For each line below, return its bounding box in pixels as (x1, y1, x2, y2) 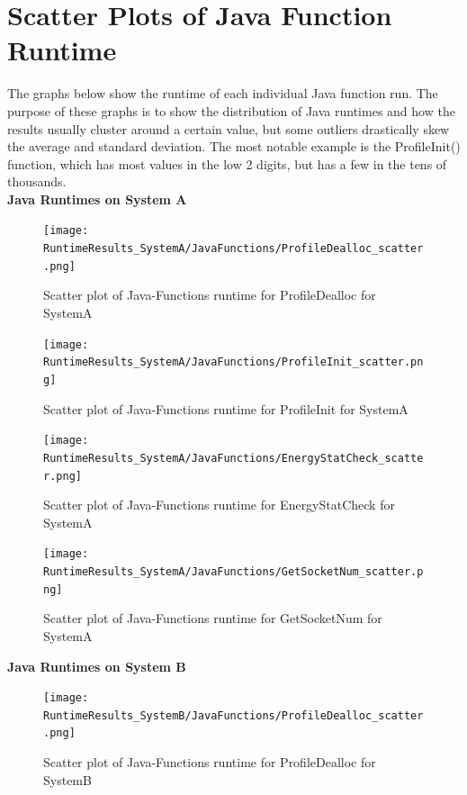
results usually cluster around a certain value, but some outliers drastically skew (7, 119, 450, 138)
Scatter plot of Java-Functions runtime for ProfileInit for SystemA (43, 399, 409, 418)
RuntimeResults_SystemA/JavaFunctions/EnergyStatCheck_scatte (43, 451, 424, 465)
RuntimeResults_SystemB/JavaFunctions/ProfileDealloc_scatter (43, 709, 424, 722)
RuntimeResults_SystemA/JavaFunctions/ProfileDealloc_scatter (43, 242, 424, 256)
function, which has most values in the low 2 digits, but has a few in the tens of (7, 154, 447, 173)
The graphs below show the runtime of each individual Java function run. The (7, 84, 438, 103)
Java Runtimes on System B (7, 656, 186, 675)
